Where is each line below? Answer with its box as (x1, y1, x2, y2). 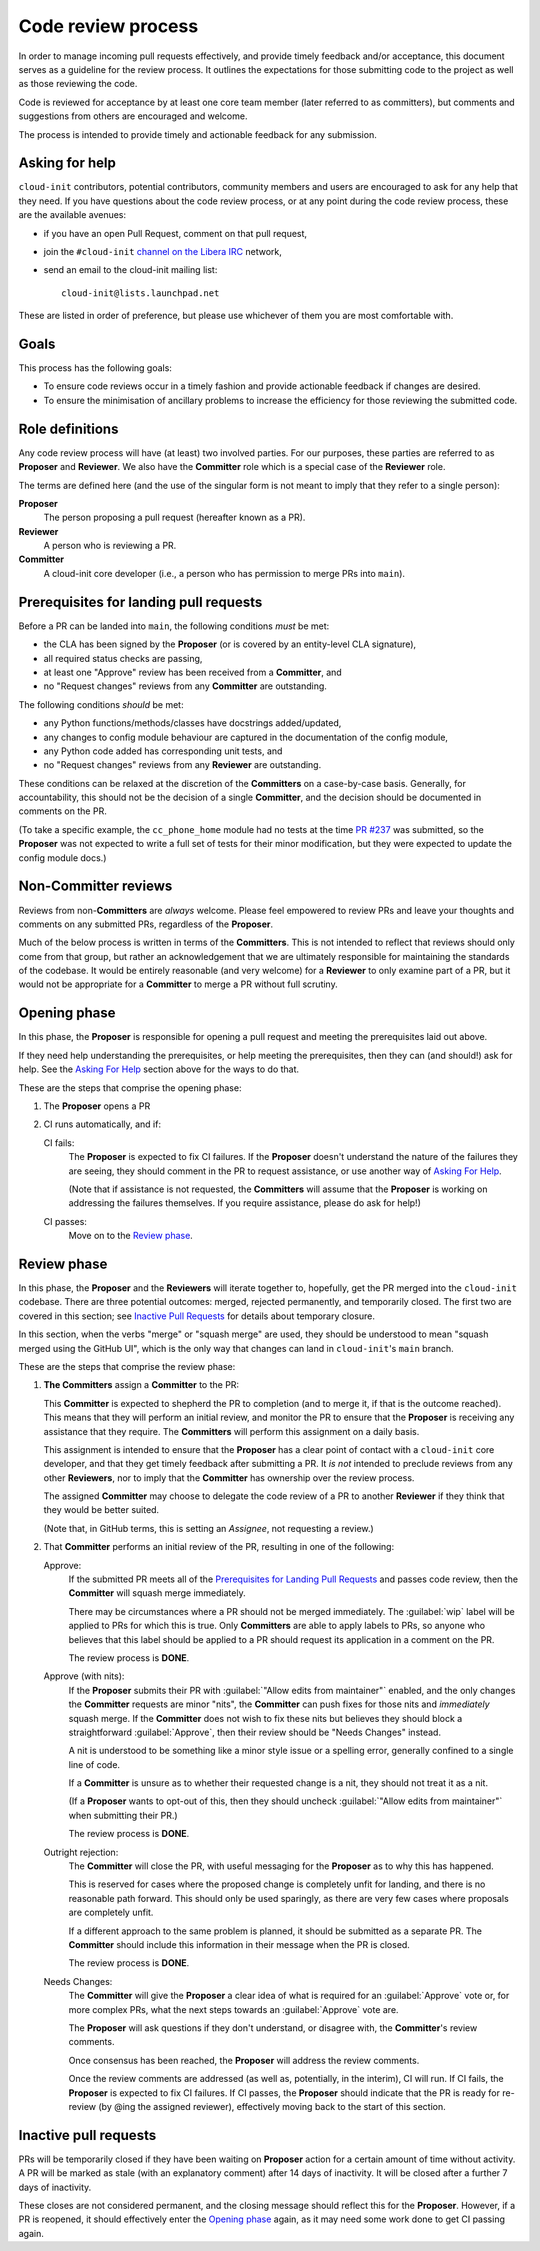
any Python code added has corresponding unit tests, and (43, 745, 283, 757)
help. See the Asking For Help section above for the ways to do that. (18, 1063, 300, 1075)
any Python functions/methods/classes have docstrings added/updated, (43, 717, 342, 729)
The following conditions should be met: (18, 698, 184, 710)
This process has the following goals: (18, 362, 172, 374)
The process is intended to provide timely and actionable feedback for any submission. (18, 128, 377, 140)
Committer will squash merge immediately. (68, 1587, 246, 1599)
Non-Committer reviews (18, 878, 173, 895)
